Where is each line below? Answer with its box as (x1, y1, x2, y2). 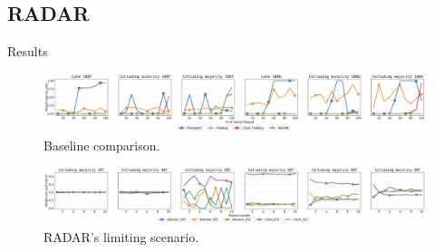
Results (7, 42, 48, 61)
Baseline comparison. (43, 135, 160, 154)
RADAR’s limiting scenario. (43, 227, 199, 246)
